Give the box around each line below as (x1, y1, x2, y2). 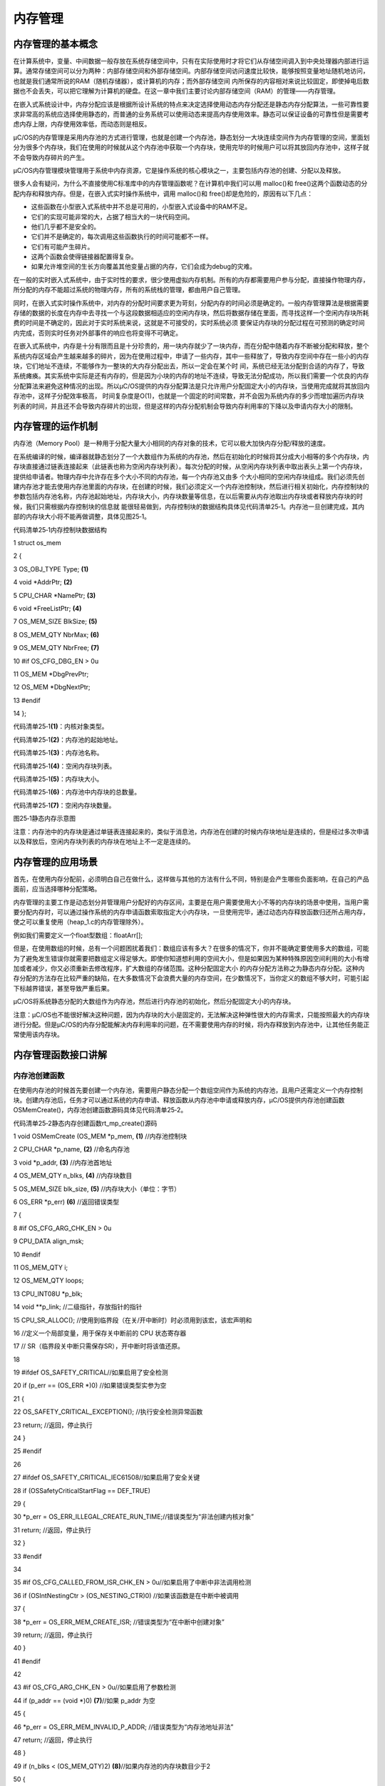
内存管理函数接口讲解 (13, 1049, 107, 1061)
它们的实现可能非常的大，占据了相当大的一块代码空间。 (31, 212, 194, 221)
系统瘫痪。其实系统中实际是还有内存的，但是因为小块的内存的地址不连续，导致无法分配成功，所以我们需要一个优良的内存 (13, 371, 369, 380)
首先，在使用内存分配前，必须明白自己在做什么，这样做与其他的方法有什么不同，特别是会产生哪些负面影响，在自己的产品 (13, 874, 369, 883)
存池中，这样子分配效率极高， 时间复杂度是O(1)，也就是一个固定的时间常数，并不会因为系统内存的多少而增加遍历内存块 (13, 391, 364, 400)
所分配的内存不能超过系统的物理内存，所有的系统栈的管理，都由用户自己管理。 (13, 286, 245, 294)
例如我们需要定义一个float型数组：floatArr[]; (13, 931, 143, 939)
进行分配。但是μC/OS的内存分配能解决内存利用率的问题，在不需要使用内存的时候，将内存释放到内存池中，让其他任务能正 (13, 1020, 370, 1029)
